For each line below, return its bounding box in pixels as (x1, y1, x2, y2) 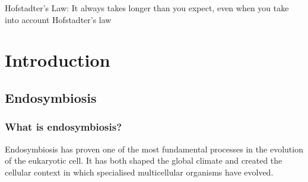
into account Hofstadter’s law (5, 13, 112, 25)
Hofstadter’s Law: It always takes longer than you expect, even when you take (5, 2, 289, 14)
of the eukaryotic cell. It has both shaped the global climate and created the (5, 154, 282, 167)
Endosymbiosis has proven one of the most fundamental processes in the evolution (5, 142, 303, 155)
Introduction (5, 48, 110, 72)
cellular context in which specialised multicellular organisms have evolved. (5, 165, 274, 178)
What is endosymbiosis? (5, 119, 122, 134)
